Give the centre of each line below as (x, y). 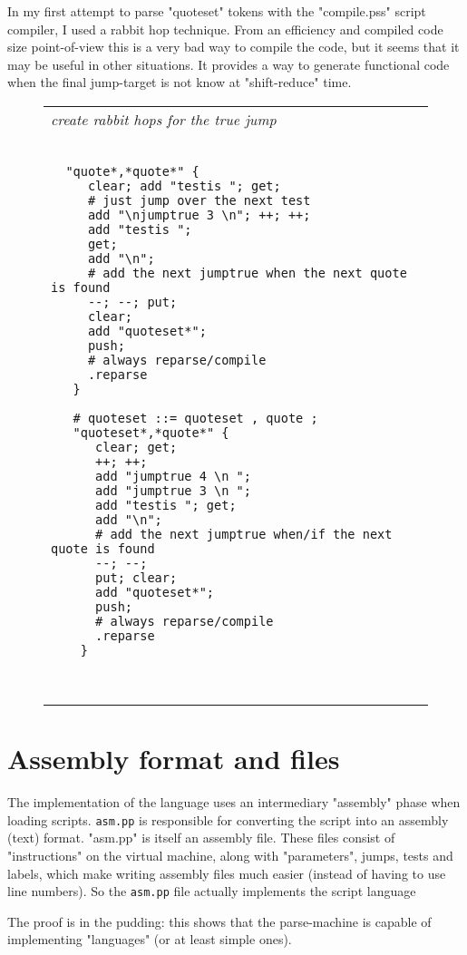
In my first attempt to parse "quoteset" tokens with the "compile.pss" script (217, 11)
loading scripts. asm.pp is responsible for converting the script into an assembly (228, 819)
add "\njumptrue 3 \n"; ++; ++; (199, 214)
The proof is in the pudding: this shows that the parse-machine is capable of (219, 921)
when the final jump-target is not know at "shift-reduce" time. (180, 82)
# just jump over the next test (199, 200)
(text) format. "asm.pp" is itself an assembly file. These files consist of (201, 838)
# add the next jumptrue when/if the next (244, 534)
